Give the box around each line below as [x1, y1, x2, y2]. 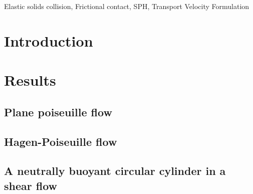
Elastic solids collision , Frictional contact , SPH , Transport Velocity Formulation [4, 1, 249, 11]
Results [4, 70, 56, 90]
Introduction [4, 30, 93, 51]
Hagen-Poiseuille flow [4, 133, 117, 149]
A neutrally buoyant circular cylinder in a [4, 163, 226, 178]
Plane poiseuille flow [4, 104, 112, 119]
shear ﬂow [4, 177, 58, 193]
